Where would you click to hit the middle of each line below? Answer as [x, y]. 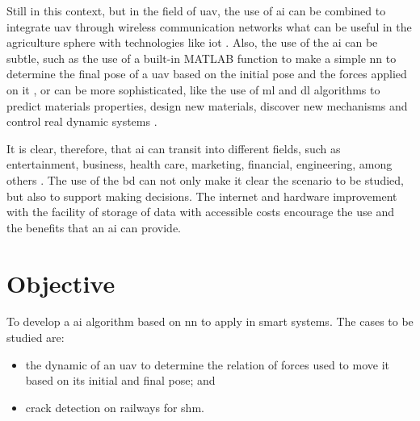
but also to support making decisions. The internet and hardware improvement [202, 196]
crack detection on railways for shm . [115, 407]
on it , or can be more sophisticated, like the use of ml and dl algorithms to [193, 89]
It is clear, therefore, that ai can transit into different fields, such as [174, 148]
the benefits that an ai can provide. [94, 227]
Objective [61, 283]
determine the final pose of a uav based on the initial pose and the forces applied [207, 74]
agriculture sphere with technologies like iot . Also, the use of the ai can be [192, 42]
